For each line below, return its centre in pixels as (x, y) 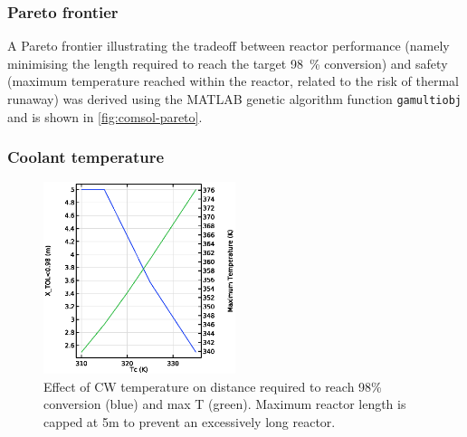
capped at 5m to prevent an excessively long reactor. (190, 421)
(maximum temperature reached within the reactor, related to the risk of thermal (233, 81)
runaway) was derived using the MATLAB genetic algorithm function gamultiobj (234, 99)
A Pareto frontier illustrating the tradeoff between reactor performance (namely (229, 46)
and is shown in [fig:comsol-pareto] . (105, 116)
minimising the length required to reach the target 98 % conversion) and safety (228, 63)
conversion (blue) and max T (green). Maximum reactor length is (225, 404)
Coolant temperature (86, 157)
